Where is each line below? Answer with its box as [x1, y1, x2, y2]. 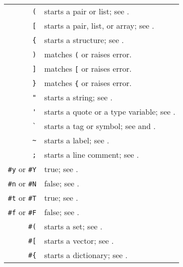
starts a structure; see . [44, 34, 124, 45]
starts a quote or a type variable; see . [44, 106, 176, 117]
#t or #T [8, 192, 37, 203]
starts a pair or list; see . [44, 5, 129, 17]
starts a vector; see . [44, 235, 114, 246]
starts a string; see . [44, 91, 112, 103]
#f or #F [8, 206, 37, 218]
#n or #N [8, 178, 37, 189]
